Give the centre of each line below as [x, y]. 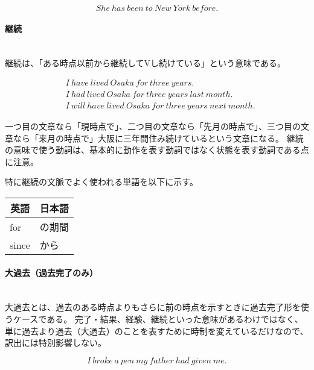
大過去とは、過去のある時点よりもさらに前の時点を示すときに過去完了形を [153, 307]
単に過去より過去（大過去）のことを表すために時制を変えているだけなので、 [157, 331]
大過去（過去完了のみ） [51, 272]
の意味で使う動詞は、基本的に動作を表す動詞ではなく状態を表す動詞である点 [157, 150]
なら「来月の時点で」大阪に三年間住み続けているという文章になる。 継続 [158, 138]
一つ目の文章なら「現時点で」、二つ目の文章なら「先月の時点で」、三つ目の [153, 126]
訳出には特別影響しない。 [56, 343]
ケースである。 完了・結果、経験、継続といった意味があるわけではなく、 [158, 319]
